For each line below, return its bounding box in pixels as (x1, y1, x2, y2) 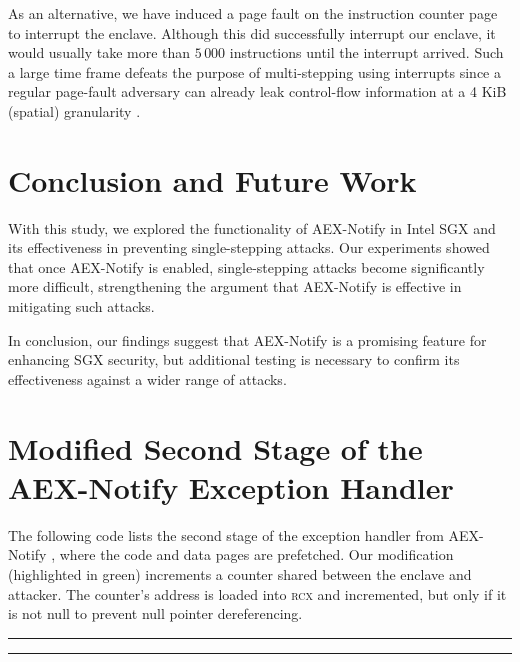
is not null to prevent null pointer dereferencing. (8, 603, 303, 624)
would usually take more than (8, 42, 191, 63)
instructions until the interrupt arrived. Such (229, 42, 504, 63)
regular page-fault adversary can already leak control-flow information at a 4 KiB (8, 81, 507, 102)
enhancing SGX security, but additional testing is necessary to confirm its (8, 349, 460, 370)
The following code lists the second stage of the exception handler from (8, 524, 444, 545)
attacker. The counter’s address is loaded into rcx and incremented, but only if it (8, 583, 507, 604)
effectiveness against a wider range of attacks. (8, 368, 287, 389)
